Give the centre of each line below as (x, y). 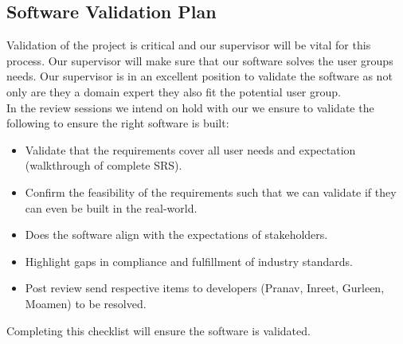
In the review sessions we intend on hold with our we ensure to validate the (190, 107)
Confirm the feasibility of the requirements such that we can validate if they (211, 192)
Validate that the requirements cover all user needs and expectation (190, 149)
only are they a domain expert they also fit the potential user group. (174, 91)
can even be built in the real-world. (111, 207)
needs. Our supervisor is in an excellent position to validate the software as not (200, 76)
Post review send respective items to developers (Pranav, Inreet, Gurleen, (205, 288)
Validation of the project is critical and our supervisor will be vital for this (189, 45)
